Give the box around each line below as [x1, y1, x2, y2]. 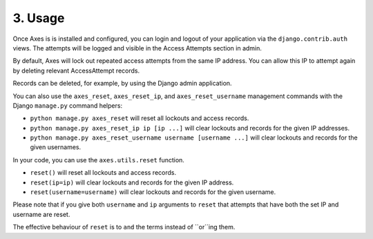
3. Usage [12, 10, 65, 26]
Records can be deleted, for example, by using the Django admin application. [12, 79, 232, 88]
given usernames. [30, 143, 82, 151]
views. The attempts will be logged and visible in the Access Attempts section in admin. [12, 44, 262, 52]
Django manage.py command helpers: [12, 101, 123, 110]
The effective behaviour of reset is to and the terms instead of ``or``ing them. [12, 223, 236, 231]
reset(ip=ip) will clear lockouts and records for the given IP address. [30, 178, 234, 187]
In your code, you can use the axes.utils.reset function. [12, 155, 184, 164]
